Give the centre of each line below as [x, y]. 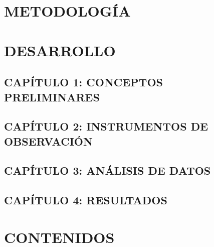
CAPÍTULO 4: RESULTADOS [86, 200]
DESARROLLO [60, 50]
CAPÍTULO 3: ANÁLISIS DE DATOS [108, 170]
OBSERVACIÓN [48, 141]
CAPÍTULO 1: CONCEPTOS [83, 82]
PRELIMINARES [52, 97]
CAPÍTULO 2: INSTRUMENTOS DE [106, 126]
